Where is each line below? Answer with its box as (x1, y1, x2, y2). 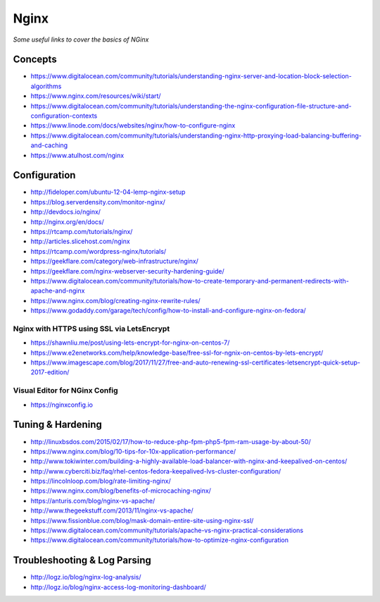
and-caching (30, 141, 68, 149)
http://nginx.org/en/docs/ (30, 217, 105, 226)
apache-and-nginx (30, 286, 85, 295)
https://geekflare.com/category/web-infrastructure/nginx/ (30, 257, 198, 266)
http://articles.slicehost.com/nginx (30, 237, 130, 246)
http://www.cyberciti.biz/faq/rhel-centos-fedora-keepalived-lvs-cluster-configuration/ (30, 467, 281, 475)
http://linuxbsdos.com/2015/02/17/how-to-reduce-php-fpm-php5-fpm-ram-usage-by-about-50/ (30, 437, 311, 446)
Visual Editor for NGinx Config (13, 386, 119, 395)
